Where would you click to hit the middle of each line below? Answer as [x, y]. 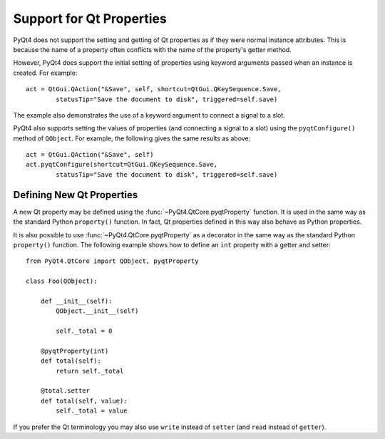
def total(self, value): [84, 401]
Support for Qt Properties [90, 19]
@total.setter [65, 391]
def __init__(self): [76, 301]
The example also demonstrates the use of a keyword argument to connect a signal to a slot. [149, 115]
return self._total [90, 371]
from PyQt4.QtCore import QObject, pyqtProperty [112, 261]
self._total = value [92, 411]
